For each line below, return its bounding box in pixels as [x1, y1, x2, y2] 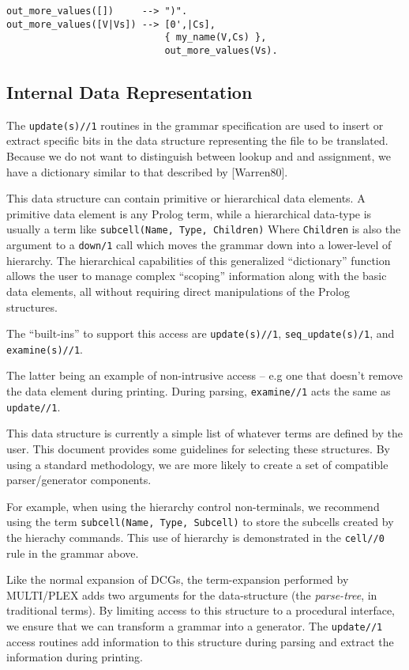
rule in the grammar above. [6, 544, 139, 561]
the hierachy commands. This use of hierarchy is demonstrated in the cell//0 [6, 528, 385, 545]
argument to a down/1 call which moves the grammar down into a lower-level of [6, 237, 392, 253]
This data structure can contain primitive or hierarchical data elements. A [6, 190, 366, 206]
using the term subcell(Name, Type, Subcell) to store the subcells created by [6, 513, 394, 530]
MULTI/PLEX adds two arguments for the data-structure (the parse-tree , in [6, 586, 377, 603]
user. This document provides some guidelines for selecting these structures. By [6, 440, 390, 456]
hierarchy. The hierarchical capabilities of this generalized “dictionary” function [6, 252, 391, 268]
